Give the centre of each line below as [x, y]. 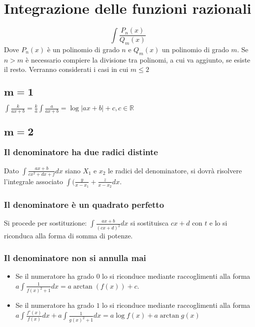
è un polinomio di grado [83, 49]
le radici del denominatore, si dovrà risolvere [175, 170]
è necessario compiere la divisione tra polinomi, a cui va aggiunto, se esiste [138, 59]
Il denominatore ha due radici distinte [81, 152]
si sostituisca [150, 223]
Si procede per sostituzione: [46, 223]
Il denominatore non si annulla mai [75, 257]
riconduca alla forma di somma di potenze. [68, 236]
